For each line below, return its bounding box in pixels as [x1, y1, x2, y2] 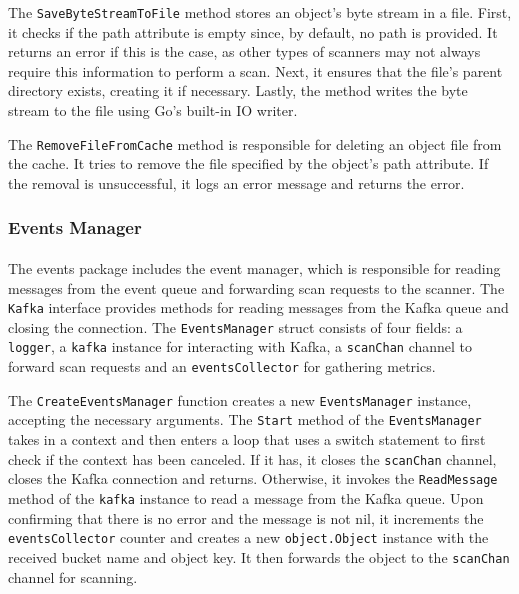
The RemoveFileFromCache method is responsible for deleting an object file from [8, 133, 502, 154]
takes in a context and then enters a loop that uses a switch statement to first [8, 429, 486, 450]
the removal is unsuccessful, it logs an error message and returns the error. [8, 172, 465, 193]
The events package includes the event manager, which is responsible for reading [8, 257, 501, 278]
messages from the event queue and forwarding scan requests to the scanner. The [8, 277, 505, 298]
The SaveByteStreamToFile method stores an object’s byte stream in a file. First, [8, 2, 512, 22]
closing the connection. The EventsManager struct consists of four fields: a [8, 316, 463, 337]
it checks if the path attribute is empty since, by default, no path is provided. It [8, 21, 498, 42]
